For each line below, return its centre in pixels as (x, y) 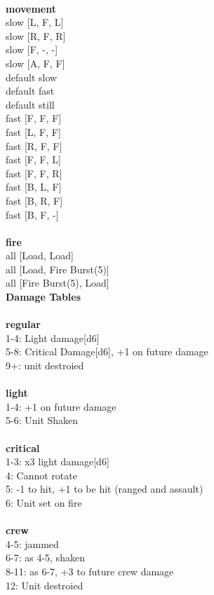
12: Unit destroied (45, 585)
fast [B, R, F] (34, 200)
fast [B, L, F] (34, 187)
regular (23, 324)
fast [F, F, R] (34, 173)
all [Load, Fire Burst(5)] (58, 269)
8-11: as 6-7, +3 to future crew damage (90, 571)
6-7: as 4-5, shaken (45, 558)
